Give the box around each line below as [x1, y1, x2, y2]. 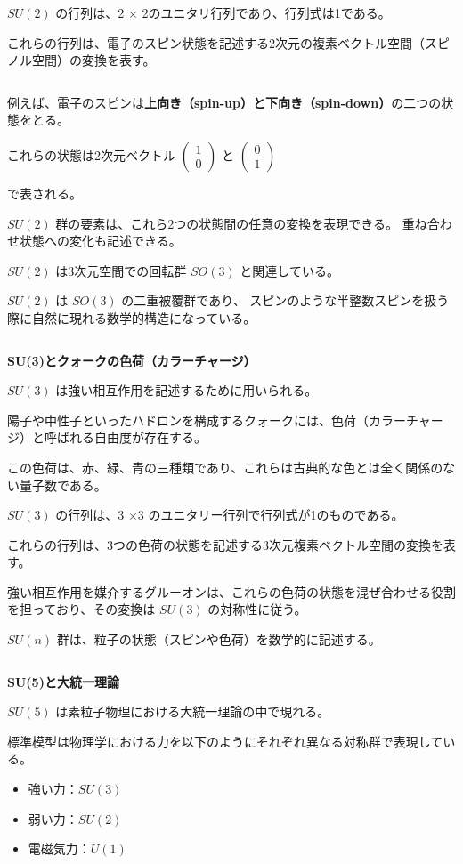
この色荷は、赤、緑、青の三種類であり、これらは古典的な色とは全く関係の [7, 457, 443, 476]
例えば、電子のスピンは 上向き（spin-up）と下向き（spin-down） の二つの [7, 93, 442, 111]
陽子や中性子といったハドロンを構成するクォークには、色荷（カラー [7, 410, 406, 429]
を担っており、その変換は [7, 600, 156, 618]
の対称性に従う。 [207, 600, 307, 618]
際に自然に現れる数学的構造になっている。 [7, 308, 256, 327]
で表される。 [7, 183, 82, 202]
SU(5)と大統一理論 [7, 672, 119, 690]
